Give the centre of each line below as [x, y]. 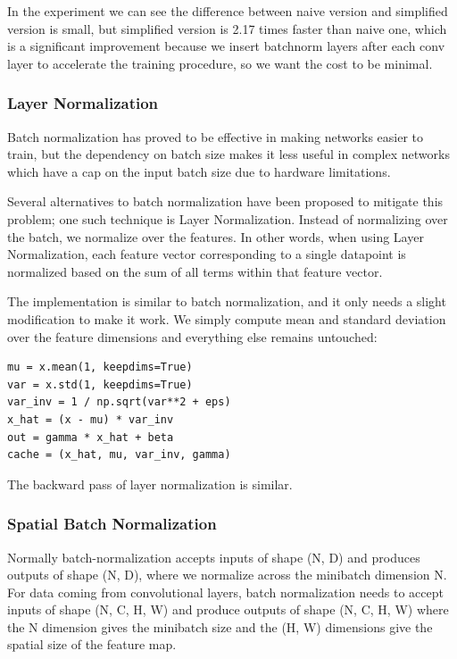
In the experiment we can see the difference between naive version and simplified [228, 11]
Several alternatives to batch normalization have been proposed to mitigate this [225, 201]
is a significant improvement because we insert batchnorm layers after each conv [226, 46]
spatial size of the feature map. [92, 644]
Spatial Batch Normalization [112, 524]
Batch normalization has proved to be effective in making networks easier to [216, 136]
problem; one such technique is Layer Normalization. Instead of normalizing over [228, 218]
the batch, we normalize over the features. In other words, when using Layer [216, 236]
